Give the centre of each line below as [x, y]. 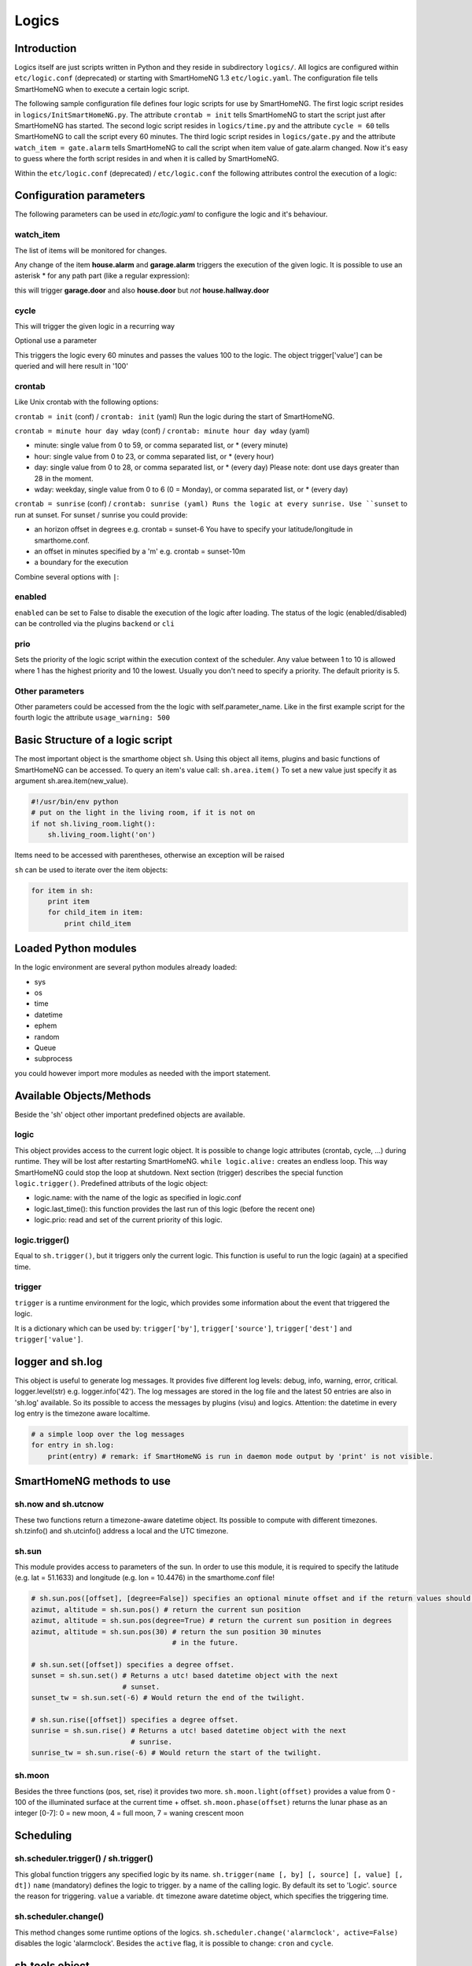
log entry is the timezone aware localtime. [82, 1414]
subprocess [53, 1058]
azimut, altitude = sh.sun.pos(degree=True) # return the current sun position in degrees [212, 1621]
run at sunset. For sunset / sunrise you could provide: [101, 514]
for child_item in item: [96, 913]
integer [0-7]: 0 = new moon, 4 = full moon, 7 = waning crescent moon [129, 1813]
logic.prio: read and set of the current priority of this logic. [129, 1220]
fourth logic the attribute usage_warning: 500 [92, 718]
